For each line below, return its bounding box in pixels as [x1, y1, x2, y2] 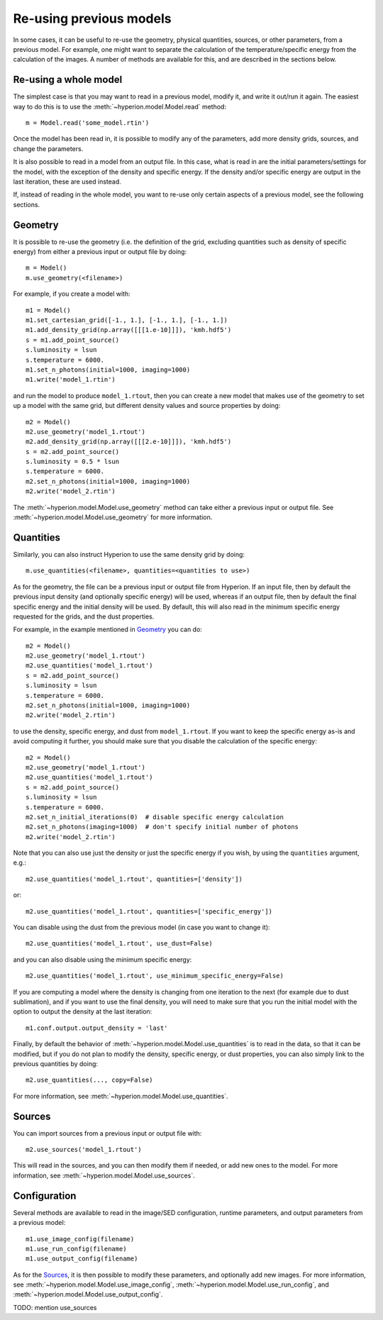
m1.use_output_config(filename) [26, 1255, 138, 1263]
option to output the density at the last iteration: [13, 1007, 152, 1016]
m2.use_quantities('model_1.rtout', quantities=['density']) [26, 875, 243, 883]
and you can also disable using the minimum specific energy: [13, 955, 192, 964]
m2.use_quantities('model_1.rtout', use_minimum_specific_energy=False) [26, 972, 284, 980]
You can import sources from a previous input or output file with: [13, 1128, 202, 1138]
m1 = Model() [26, 306, 71, 314]
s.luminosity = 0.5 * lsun [26, 457, 120, 466]
